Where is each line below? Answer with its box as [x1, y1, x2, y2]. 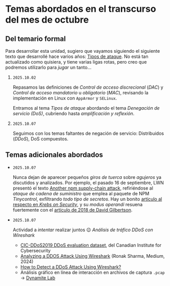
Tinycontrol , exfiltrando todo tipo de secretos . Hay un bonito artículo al [12, 196, 162, 202]
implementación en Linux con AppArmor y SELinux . [12, 95, 117, 101]
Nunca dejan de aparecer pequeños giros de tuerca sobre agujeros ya [12, 174, 162, 180]
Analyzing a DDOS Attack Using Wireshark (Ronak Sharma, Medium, [20, 253, 165, 259]
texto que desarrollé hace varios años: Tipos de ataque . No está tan [5, 53, 148, 59]
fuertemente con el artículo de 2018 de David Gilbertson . [12, 207, 133, 213]
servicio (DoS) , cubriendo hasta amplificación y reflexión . [12, 111, 135, 116]
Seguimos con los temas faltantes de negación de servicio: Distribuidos [12, 130, 164, 136]
